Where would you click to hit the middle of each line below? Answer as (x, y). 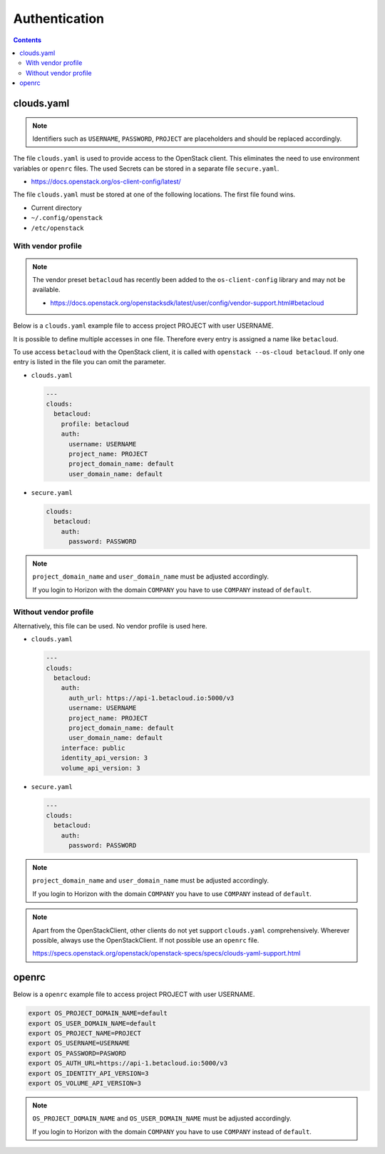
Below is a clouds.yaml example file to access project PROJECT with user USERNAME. (143, 326)
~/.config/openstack (67, 218)
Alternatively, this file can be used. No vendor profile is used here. (110, 626)
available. (46, 290)
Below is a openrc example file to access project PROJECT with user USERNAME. (134, 994)
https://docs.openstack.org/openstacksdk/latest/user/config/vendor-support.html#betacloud (187, 303)
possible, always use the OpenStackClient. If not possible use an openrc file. (146, 940)
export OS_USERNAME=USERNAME (79, 1043)
